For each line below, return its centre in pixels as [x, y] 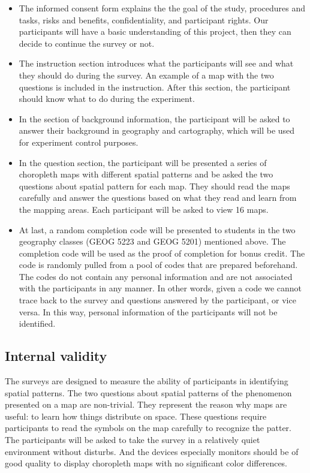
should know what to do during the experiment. [107, 99]
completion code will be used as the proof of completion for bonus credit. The [162, 253]
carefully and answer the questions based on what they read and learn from [158, 198]
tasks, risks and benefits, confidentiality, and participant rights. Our [144, 19]
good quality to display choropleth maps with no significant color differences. [146, 463]
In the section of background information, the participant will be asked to [154, 118]
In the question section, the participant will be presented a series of [143, 162]
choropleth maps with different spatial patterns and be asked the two [146, 174]
